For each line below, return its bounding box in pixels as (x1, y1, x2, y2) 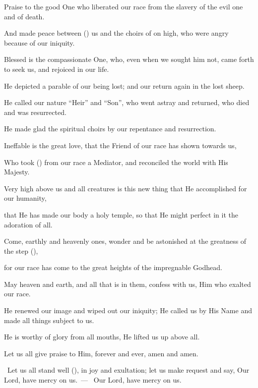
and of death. (4, 11, 45, 21)
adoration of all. (4, 219, 53, 229)
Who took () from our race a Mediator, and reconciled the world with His (4, 157, 228, 167)
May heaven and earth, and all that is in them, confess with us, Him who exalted (4, 278, 251, 289)
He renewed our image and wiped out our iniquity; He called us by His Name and (4, 305, 252, 316)
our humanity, (4, 193, 47, 203)
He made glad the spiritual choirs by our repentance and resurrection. (4, 123, 216, 134)
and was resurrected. (4, 107, 66, 117)
